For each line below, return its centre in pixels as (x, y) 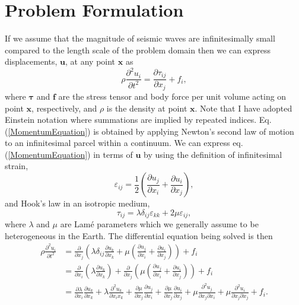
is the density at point (147, 108)
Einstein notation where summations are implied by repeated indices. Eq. (138, 120)
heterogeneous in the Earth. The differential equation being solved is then (139, 235)
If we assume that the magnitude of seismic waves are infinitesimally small (140, 38)
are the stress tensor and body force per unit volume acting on (172, 96)
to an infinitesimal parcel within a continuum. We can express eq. (124, 143)
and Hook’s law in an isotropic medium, (77, 203)
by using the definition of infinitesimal (213, 154)
